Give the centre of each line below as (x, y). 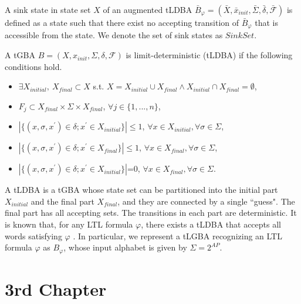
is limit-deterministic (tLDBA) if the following (209, 55)
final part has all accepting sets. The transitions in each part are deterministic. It (151, 213)
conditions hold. (33, 66)
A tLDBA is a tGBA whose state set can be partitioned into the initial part (141, 190)
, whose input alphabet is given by (125, 247)
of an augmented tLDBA (148, 9)
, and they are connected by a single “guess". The (206, 201)
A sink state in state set (48, 9)
